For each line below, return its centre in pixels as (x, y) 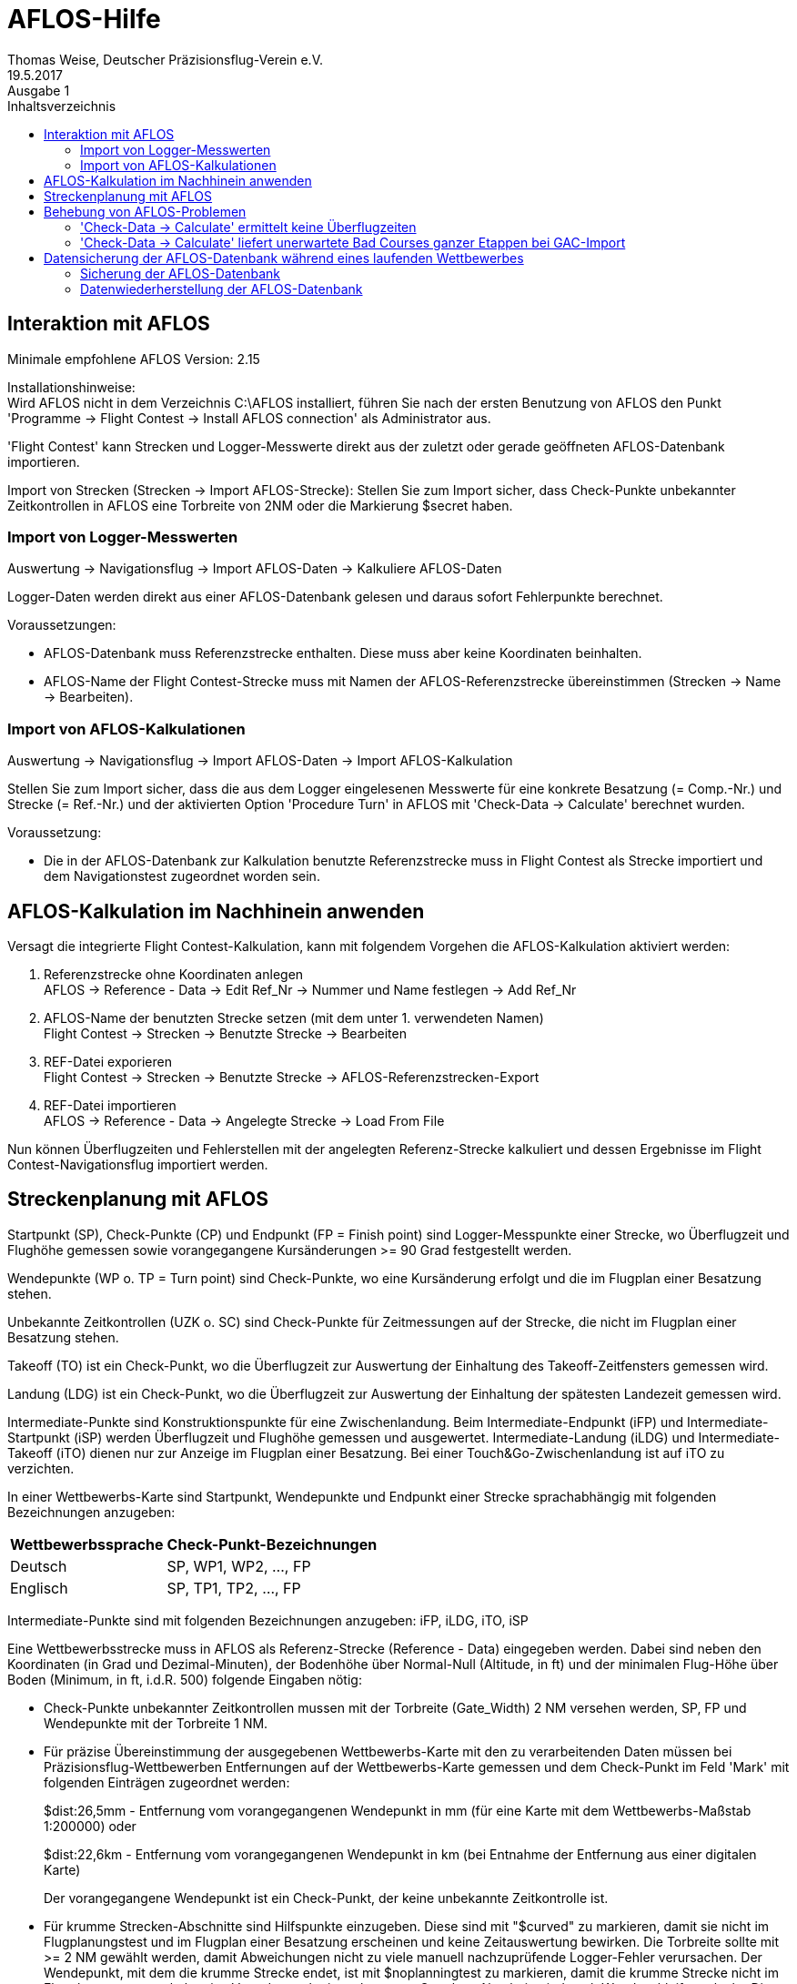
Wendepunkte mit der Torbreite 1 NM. (156, 1723)
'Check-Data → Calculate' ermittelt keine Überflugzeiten (248, 227)
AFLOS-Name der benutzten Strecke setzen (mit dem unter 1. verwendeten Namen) (294, 1017)
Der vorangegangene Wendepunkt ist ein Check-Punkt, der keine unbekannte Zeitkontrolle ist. (326, 1898)
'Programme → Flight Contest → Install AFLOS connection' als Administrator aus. (249, 418)
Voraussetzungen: (62, 625)
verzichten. (41, 1468)
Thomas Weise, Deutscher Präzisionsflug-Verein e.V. (165, 59)
